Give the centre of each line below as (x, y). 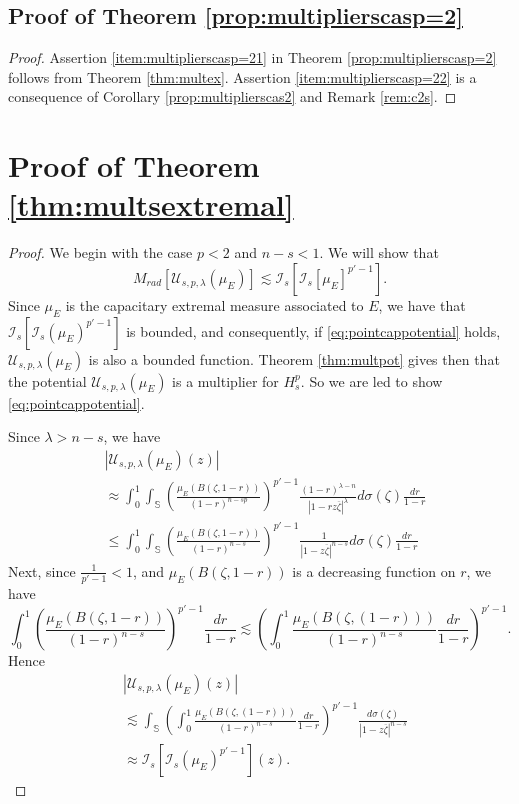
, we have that (422, 304)
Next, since (42, 570)
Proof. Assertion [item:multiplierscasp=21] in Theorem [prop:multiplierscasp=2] (252, 57)
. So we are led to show (371, 380)
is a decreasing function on (374, 570)
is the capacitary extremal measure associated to (214, 304)
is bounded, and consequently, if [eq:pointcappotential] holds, (313, 330)
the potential (47, 380)
